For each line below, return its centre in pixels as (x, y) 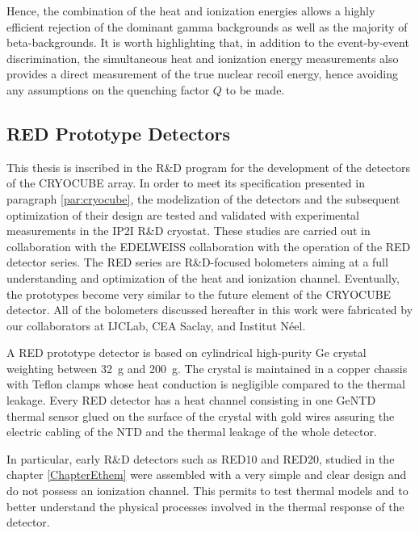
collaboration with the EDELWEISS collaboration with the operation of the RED (209, 246)
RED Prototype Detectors (118, 133)
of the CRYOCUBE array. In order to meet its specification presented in (186, 183)
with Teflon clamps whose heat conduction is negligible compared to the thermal (206, 384)
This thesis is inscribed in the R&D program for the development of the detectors (208, 167)
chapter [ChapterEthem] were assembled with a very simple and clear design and (207, 474)
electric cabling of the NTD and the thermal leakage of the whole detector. (192, 432)
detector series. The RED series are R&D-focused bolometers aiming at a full (197, 262)
